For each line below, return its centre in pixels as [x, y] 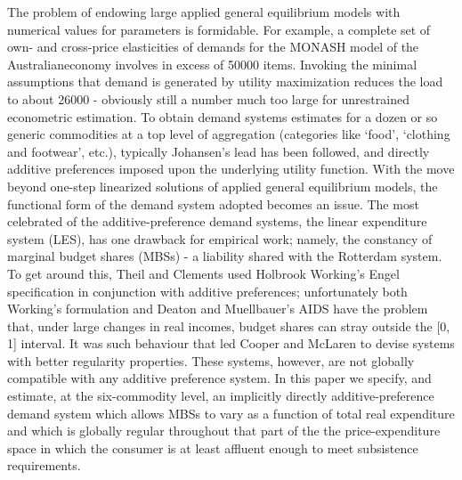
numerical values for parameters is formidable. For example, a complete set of [219, 29]
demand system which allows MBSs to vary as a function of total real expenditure [231, 413]
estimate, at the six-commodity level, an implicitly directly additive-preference [221, 396]
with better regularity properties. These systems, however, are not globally [211, 360]
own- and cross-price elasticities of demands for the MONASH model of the [213, 47]
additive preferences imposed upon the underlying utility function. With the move [231, 169]
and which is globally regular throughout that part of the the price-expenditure [224, 431]
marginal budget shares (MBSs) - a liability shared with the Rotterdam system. [225, 256]
